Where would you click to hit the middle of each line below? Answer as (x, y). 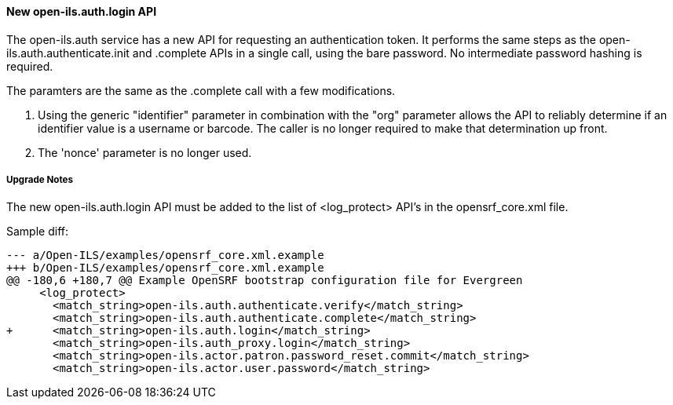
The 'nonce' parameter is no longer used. (145, 152)
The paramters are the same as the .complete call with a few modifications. (201, 90)
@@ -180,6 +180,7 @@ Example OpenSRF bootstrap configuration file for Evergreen (265, 281)
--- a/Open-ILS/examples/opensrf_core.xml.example (165, 255)
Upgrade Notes (40, 180)
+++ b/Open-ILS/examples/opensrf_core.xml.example (165, 268)
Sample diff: (37, 232)
